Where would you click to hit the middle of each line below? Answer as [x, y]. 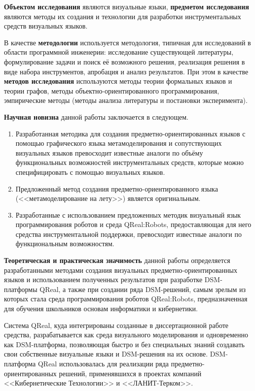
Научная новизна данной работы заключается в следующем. [96, 116]
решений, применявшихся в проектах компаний [130, 373]
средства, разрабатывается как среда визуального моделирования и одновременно [126, 335]
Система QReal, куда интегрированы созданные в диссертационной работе [116, 325]
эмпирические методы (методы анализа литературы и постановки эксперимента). [126, 100]
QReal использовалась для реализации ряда [103, 363]
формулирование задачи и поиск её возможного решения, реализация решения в [125, 61]
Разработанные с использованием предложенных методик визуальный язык [128, 214]
